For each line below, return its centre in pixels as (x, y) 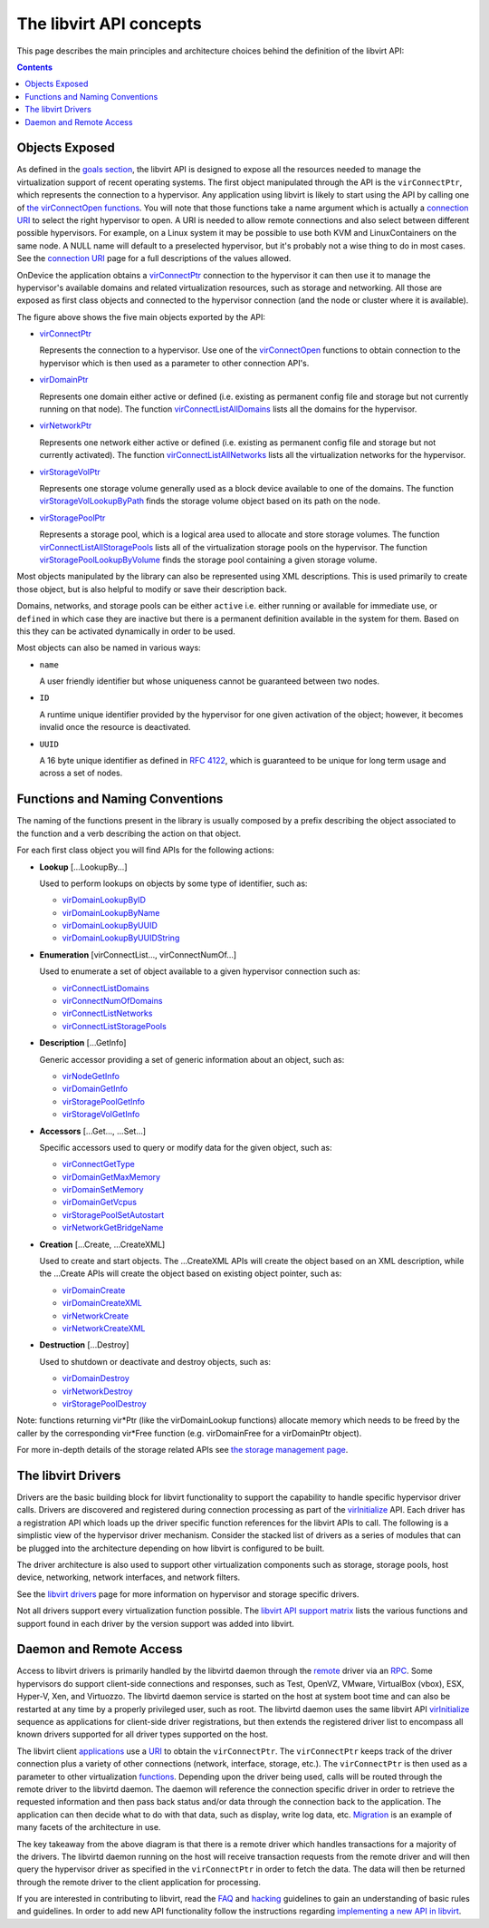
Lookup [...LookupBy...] (83, 867)
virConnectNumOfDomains (112, 1001)
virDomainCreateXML (102, 1303)
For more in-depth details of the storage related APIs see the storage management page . (182, 1450)
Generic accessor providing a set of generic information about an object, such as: (192, 1059)
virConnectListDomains (105, 988)
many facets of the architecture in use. (89, 1827)
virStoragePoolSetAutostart (113, 1214)
